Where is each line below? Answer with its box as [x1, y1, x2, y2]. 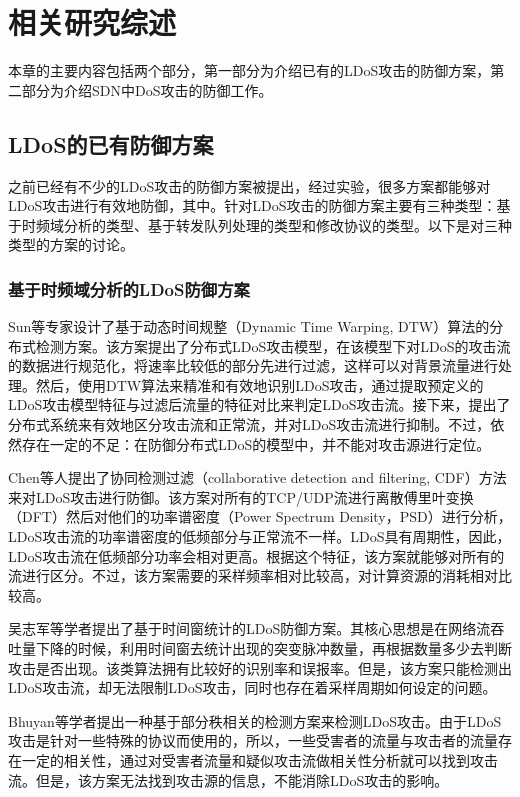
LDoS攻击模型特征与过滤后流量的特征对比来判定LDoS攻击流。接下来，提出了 [8, 394, 511, 415]
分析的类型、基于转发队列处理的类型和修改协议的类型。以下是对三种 [63, 214, 512, 235]
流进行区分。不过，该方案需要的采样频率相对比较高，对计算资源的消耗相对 [8, 565, 498, 586]
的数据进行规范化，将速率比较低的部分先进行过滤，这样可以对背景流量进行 [8, 355, 498, 376]
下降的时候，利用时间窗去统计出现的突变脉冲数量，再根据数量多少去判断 [35, 638, 512, 659]
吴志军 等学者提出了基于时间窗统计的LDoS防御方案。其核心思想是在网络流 [8, 618, 491, 639]
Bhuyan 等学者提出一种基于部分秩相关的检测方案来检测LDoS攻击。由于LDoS [8, 710, 502, 731]
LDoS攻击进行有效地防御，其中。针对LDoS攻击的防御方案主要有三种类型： [8, 195, 497, 216]
